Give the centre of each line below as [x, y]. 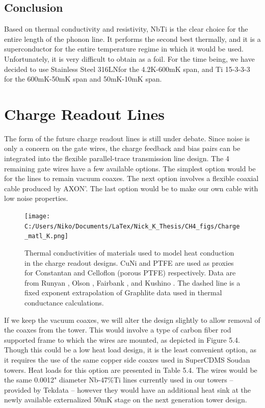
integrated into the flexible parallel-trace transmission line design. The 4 [117, 158]
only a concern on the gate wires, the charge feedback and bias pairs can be [122, 148]
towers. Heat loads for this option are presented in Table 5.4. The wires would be [131, 369]
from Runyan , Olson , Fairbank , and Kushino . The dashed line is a [132, 282]
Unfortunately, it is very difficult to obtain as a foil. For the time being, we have [129, 58]
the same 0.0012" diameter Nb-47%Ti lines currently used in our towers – [119, 380]
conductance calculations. [64, 302]
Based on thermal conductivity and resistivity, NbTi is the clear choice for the [126, 29]
